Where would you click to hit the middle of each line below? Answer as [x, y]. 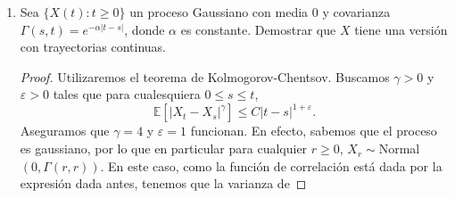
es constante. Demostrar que [258, 29]
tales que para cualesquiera [127, 94]
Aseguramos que [65, 131]
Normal [399, 148]
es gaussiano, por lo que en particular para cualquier [164, 148]
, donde [145, 29]
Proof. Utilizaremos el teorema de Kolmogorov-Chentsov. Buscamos [205, 76]
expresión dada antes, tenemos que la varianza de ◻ [163, 183]
